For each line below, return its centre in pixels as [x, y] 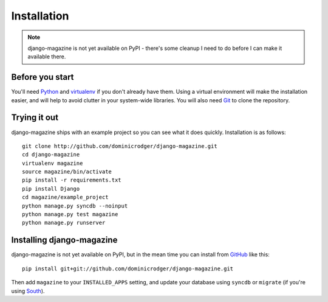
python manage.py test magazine [70, 214]
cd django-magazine [51, 155]
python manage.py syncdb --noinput [75, 206]
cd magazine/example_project [65, 197]
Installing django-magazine [64, 240]
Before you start [43, 77]
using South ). [28, 291]
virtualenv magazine [53, 163]
